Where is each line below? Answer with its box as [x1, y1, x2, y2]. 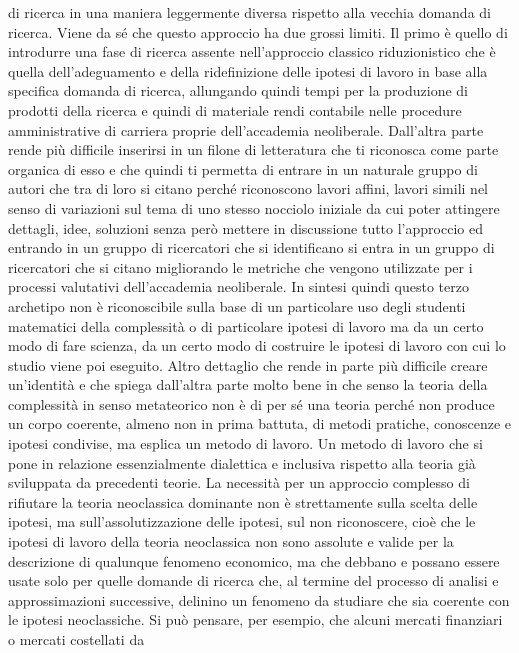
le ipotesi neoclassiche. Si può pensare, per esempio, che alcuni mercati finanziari [8, 609, 503, 630]
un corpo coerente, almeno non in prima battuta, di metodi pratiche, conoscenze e [8, 413, 512, 434]
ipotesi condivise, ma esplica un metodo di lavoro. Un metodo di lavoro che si [8, 433, 483, 454]
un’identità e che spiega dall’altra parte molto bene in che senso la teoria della [8, 374, 488, 395]
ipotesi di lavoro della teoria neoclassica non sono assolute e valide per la [8, 531, 454, 552]
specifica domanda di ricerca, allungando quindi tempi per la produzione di [8, 80, 468, 101]
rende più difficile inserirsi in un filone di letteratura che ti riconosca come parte [8, 139, 499, 160]
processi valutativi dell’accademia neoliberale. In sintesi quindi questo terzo [8, 276, 469, 297]
